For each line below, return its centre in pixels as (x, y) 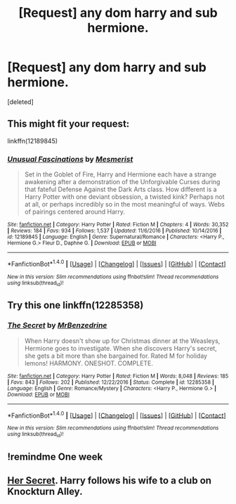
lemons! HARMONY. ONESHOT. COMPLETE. (88, 363)
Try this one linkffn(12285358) (76, 305)
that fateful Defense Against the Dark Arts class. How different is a (120, 189)
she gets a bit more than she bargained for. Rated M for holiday (116, 356)
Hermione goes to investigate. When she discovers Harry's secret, (121, 348)
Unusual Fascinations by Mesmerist (70, 159)
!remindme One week (55, 457)
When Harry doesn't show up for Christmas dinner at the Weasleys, (122, 341)
